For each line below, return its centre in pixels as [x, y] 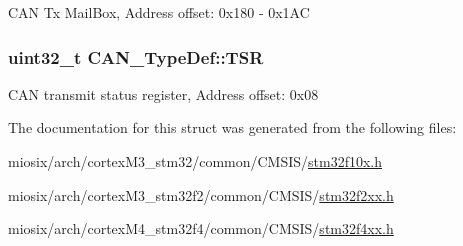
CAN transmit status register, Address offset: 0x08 [163, 93]
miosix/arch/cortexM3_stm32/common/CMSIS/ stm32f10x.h [195, 161]
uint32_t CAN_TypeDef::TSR [136, 56]
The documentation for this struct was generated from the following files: [232, 127]
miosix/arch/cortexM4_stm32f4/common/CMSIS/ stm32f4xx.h [201, 228]
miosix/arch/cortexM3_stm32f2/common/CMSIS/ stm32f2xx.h [201, 194]
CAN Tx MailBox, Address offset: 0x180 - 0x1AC [159, 12]
